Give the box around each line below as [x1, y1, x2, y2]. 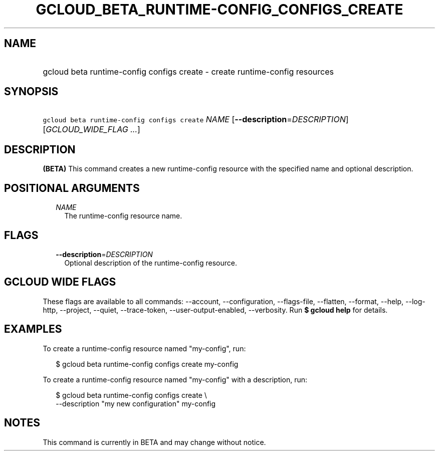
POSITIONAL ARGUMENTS [4, 181, 140, 194]
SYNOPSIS [4, 85, 59, 98]
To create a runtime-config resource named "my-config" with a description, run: [43, 375, 308, 384]
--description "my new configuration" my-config [56, 399, 216, 408]
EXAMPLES [4, 323, 62, 336]
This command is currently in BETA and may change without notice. [43, 437, 266, 446]
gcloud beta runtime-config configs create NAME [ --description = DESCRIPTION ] [43, 114, 349, 125]
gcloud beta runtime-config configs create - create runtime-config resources [43, 66, 334, 77]
